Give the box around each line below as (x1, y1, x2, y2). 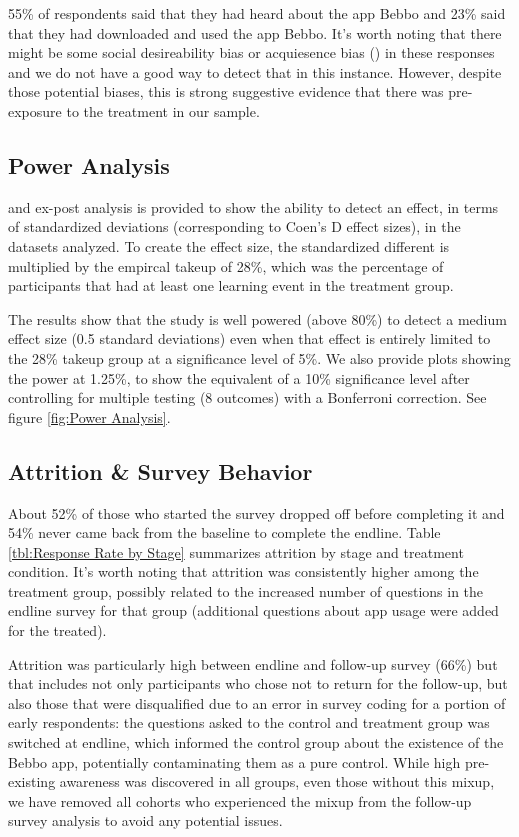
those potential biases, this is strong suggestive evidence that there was (8, 81, 444, 102)
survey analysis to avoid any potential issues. (8, 810, 283, 831)
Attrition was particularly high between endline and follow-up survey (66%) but (8, 653, 498, 674)
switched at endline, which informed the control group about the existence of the (8, 732, 504, 753)
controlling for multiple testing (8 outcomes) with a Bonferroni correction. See (8, 387, 487, 408)
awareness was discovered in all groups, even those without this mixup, (59, 771, 495, 792)
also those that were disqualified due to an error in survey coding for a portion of (8, 692, 506, 713)
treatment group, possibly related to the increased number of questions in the (8, 580, 484, 601)
